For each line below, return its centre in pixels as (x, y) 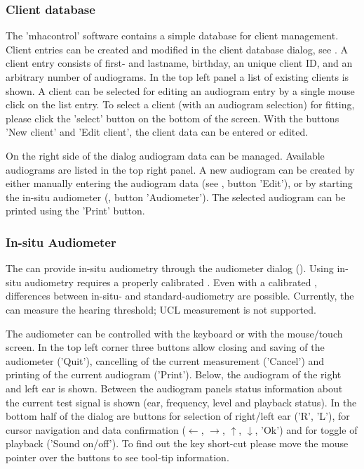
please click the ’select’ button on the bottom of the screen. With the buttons (173, 118)
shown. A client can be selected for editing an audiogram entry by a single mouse (180, 90)
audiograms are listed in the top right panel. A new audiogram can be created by (180, 169)
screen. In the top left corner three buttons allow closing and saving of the (165, 347)
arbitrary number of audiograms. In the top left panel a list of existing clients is (177, 77)
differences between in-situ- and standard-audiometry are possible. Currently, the (180, 296)
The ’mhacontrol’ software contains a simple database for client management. (172, 36)
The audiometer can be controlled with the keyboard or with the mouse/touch (174, 333)
